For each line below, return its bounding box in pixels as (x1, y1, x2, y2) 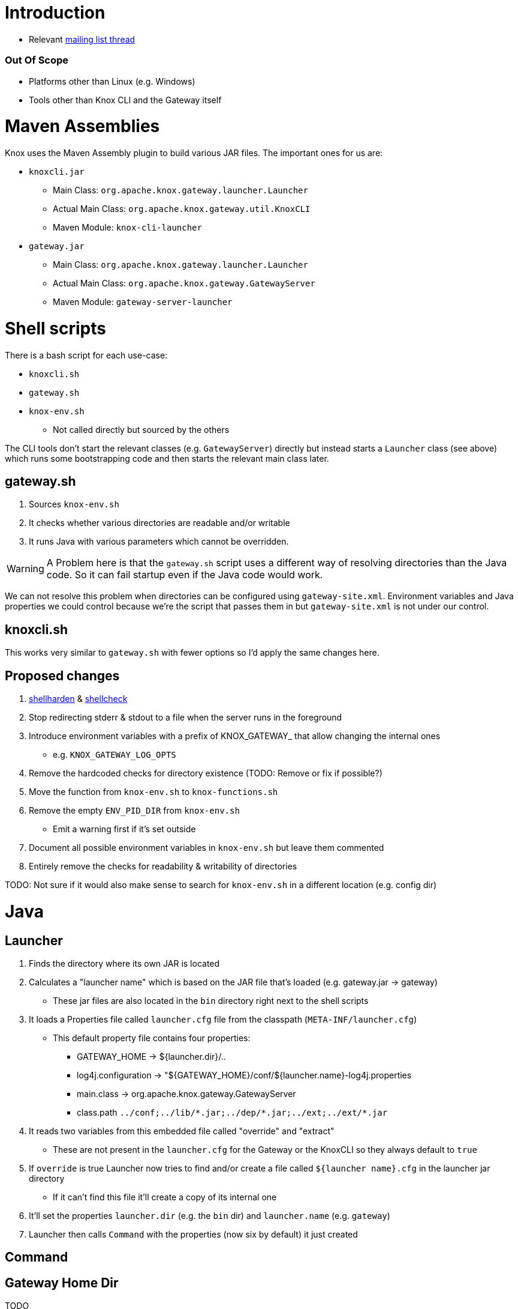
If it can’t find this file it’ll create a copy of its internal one (53, 1191, 277, 1202)
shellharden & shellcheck (29, 694, 128, 704)
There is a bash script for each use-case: (5, 349, 168, 360)
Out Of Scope (5, 54, 69, 67)
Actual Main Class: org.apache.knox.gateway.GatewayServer (53, 278, 315, 288)
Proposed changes (5, 668, 120, 683)
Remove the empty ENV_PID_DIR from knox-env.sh (29, 805, 240, 816)
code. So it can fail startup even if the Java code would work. (46, 569, 323, 581)
